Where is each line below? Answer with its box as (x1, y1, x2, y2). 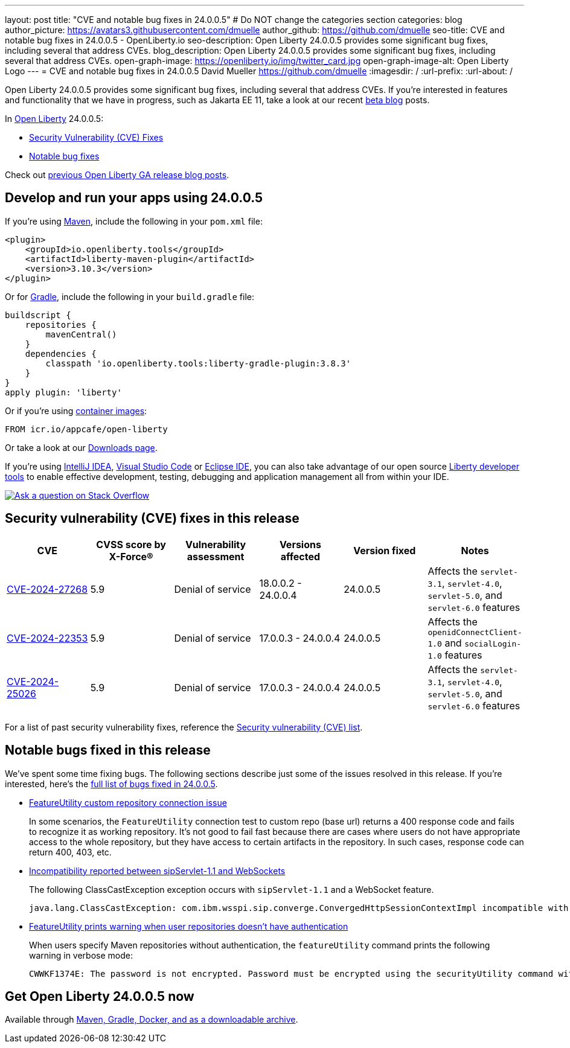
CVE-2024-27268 (7, 583, 88, 595)
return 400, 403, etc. (29, 846, 112, 857)
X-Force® (109, 550, 153, 563)
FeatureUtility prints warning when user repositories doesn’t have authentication (29, 921, 348, 931)
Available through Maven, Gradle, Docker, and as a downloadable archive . (5, 1014, 298, 1025)
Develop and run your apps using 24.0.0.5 (5, 190, 263, 206)
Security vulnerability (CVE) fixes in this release (5, 511, 299, 526)
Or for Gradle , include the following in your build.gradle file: (5, 291, 255, 302)
